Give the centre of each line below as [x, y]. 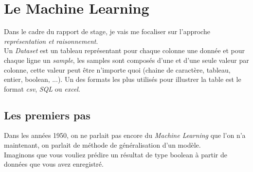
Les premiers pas [47, 115]
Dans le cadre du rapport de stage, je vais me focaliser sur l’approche [107, 31]
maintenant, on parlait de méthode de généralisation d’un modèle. [102, 145]
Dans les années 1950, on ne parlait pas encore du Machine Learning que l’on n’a [125, 135]
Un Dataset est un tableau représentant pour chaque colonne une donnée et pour [125, 50]
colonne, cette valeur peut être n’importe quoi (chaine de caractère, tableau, [117, 69]
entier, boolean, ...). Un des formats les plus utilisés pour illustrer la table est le [123, 79]
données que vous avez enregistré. [54, 164]
